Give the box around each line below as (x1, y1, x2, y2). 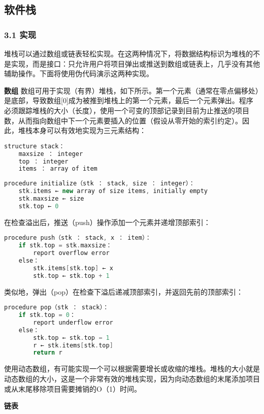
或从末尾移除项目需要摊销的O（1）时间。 (4, 383, 141, 394)
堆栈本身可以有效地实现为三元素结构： (18, 125, 146, 136)
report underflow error (33, 319, 113, 326)
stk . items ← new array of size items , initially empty (18, 187, 208, 195)
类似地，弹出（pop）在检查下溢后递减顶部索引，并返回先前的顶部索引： (4, 286, 243, 297)
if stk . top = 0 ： (18, 311, 76, 319)
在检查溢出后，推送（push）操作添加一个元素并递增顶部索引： (4, 216, 211, 227)
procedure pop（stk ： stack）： (4, 304, 109, 311)
